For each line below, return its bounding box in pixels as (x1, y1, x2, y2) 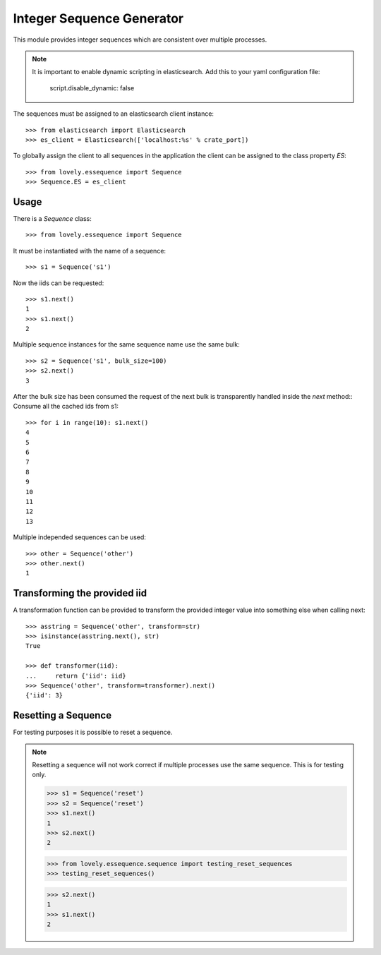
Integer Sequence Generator (13, 11, 183, 26)
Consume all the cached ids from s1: (13, 402, 119, 411)
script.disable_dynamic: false (49, 83, 135, 92)
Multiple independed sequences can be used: (13, 533, 146, 541)
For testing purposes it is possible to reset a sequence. (13, 728, 173, 737)
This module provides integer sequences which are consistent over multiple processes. (13, 35, 267, 44)
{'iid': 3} (25, 692, 64, 699)
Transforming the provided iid (13, 587, 147, 599)
